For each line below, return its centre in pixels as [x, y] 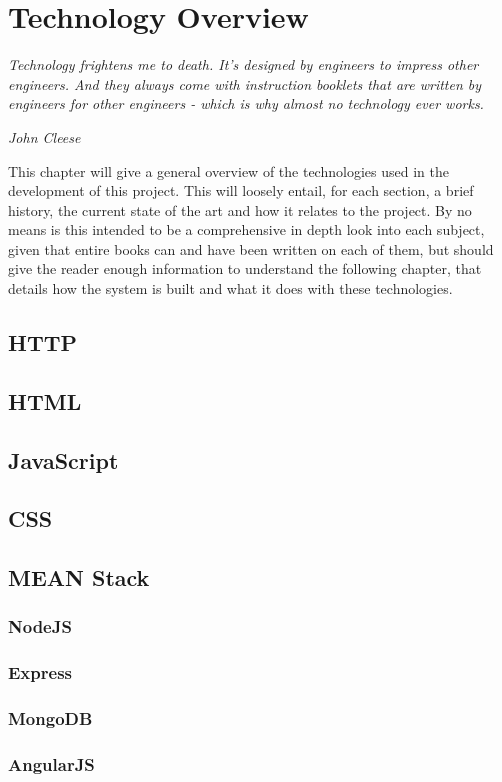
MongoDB [50, 718]
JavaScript [63, 459]
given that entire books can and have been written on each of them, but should [251, 248]
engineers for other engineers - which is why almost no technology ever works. [246, 103]
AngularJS [51, 764]
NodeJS [40, 626]
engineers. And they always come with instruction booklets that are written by [245, 83]
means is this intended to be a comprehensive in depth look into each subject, [246, 229]
